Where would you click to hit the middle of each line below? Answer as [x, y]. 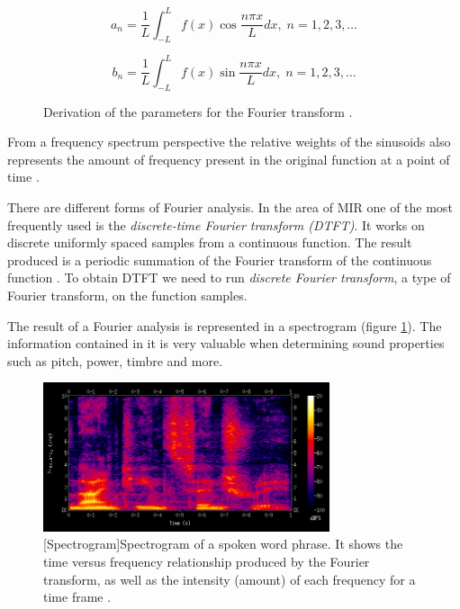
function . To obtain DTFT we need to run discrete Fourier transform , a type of [229, 278]
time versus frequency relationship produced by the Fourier [207, 561]
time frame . [77, 597]
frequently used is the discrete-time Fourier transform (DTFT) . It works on [216, 224]
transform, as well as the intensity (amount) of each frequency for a [230, 579]
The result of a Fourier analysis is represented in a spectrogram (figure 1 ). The [225, 325]
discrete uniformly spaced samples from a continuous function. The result [210, 242]
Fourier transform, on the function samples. [127, 295]
